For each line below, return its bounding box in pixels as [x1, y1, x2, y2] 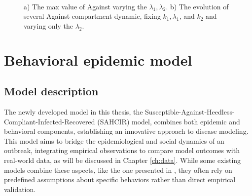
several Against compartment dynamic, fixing [24, 11, 161, 21]
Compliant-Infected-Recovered [4, 116, 95, 126]
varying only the [24, 20, 73, 31]
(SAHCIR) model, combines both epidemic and [97, 116, 240, 126]
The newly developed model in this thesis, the [4, 106, 143, 117]
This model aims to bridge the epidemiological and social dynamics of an [4, 135, 224, 146]
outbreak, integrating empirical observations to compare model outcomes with [4, 145, 240, 156]
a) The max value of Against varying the [24, 1, 147, 11]
